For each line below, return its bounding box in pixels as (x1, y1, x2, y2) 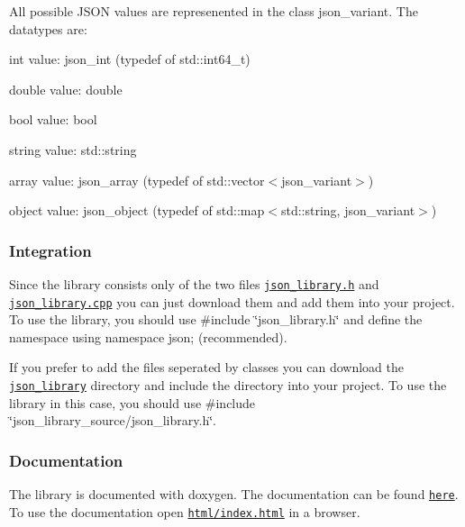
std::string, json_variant (280, 201, 415, 220)
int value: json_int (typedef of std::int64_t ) (9, 50, 251, 68)
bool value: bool (9, 110, 97, 129)
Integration (9, 239, 92, 261)
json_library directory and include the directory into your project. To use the (9, 376, 447, 395)
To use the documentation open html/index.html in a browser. (9, 502, 360, 521)
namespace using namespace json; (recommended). (9, 327, 287, 346)
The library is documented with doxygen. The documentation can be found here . (9, 485, 459, 504)
